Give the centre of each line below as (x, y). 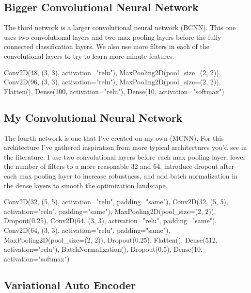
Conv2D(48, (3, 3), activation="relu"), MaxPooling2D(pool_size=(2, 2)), (112, 72)
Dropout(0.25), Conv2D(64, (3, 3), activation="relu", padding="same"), (110, 220)
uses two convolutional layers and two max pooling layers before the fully (113, 37)
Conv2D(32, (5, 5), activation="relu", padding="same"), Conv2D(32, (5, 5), (116, 202)
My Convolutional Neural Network (93, 117)
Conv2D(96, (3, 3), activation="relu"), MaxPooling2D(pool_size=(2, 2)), (112, 82)
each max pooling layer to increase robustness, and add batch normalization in (121, 175)
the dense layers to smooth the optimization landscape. (86, 185)
